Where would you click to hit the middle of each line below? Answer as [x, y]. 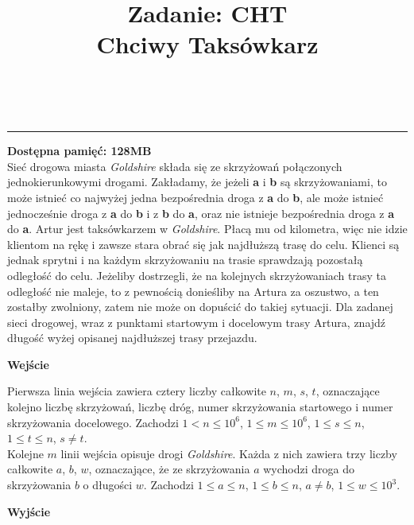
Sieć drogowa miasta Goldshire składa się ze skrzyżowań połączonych [175, 166]
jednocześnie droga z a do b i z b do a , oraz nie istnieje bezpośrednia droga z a [201, 213]
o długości [108, 485]
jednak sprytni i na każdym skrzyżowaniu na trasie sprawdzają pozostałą [185, 260]
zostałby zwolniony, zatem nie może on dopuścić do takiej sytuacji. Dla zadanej [200, 307]
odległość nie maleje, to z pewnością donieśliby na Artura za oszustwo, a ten [193, 291]
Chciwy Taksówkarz [207, 44]
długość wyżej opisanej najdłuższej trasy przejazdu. [132, 338]
